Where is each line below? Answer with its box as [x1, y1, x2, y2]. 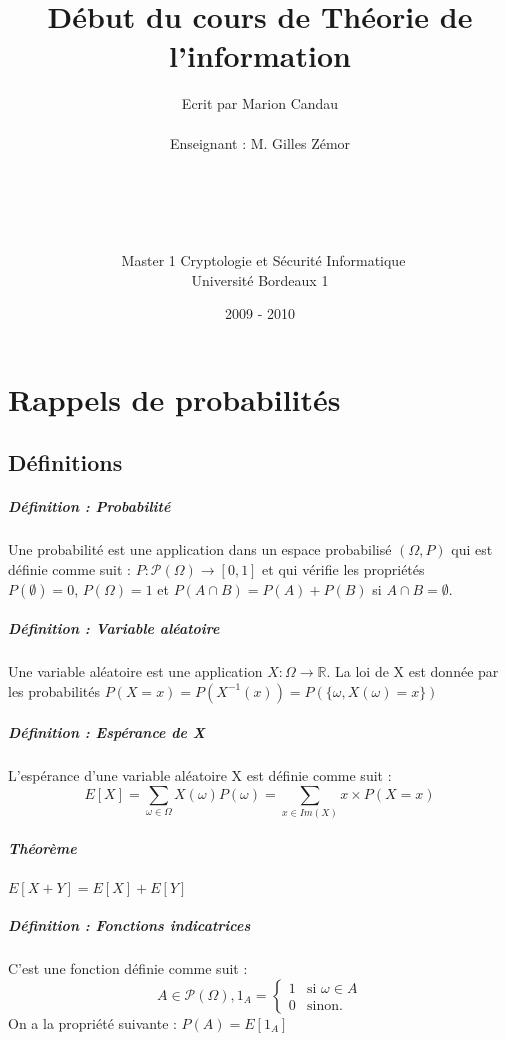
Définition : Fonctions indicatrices [8, 915, 251, 936]
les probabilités [8, 680, 100, 701]
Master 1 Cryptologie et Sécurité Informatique [121, 250, 406, 271]
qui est [451, 539, 493, 560]
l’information [169, 35, 351, 76]
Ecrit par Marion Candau [181, 93, 339, 114]
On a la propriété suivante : [8, 1012, 177, 1033]
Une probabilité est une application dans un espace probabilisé [8, 539, 392, 560]
